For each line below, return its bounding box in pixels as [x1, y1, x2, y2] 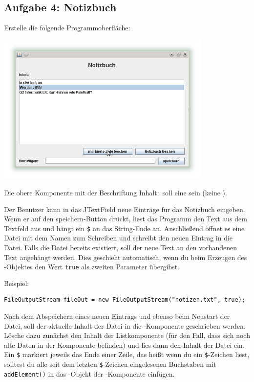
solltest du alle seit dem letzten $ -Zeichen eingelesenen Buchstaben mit [4, 359, 216, 369]
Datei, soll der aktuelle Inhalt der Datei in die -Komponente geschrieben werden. [4, 320, 246, 331]
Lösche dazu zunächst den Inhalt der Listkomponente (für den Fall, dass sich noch [4, 330, 250, 340]
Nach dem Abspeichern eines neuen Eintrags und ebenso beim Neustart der [4, 311, 230, 321]
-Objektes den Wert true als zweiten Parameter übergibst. [4, 262, 179, 272]
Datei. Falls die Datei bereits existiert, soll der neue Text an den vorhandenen [4, 242, 237, 253]
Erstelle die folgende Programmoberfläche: [4, 23, 130, 33]
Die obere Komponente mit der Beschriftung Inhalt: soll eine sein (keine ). [4, 187, 227, 197]
